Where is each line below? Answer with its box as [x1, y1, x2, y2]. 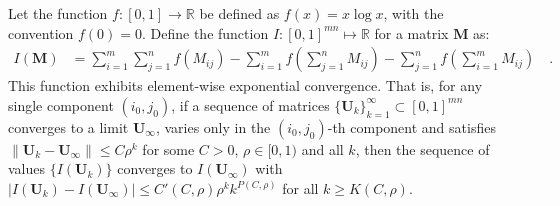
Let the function [8, 3, 108, 23]
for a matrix [374, 22, 449, 43]
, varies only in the [155, 116, 271, 137]
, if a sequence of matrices [171, 94, 330, 115]
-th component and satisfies [327, 116, 496, 137]
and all [301, 138, 344, 159]
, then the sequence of [355, 138, 490, 159]
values [8, 158, 46, 179]
